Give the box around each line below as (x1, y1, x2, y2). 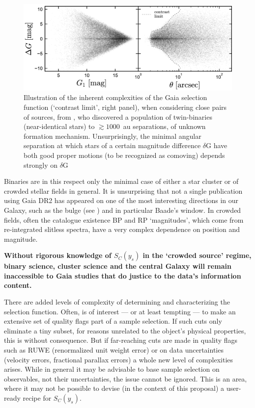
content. (4, 280, 32, 290)
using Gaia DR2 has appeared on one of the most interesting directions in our (4, 195, 239, 205)
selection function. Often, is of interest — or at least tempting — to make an (4, 306, 236, 316)
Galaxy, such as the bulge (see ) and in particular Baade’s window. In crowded (4, 204, 241, 215)
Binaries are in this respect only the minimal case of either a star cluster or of (4, 176, 239, 186)
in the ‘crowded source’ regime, (142, 250, 252, 260)
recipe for (23, 393, 52, 403)
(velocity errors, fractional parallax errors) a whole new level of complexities (4, 354, 233, 364)
